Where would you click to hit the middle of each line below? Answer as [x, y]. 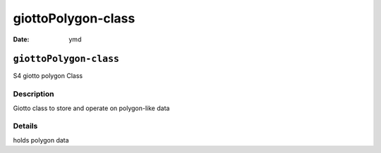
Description [34, 94]
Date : [21, 39]
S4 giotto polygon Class [48, 76]
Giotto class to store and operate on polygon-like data [91, 108]
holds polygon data [41, 140]
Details [25, 126]
